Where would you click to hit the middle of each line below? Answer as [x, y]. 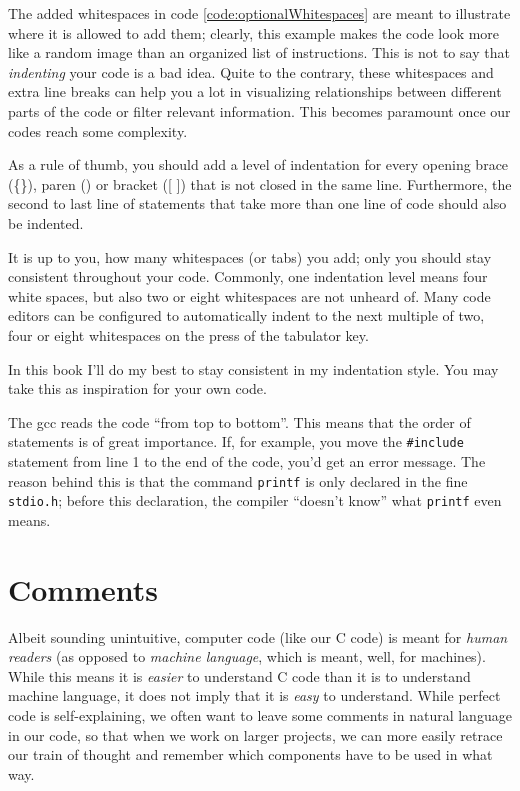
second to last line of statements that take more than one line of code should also [257, 203]
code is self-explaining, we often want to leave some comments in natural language [260, 714]
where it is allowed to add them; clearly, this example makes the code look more [254, 32]
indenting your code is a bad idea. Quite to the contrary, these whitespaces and [251, 71]
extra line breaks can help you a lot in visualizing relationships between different [255, 91]
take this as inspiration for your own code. [137, 388]
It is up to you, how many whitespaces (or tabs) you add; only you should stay [250, 256]
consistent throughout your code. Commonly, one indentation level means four [248, 276]
